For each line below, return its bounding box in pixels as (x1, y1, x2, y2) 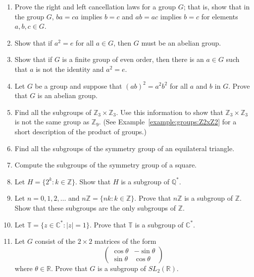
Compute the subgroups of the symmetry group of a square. (14, 160, 197, 170)
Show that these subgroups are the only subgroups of (14, 202, 176, 213)
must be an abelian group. (141, 37, 221, 48)
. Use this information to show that (116, 107, 223, 117)
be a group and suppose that (35, 80, 122, 91)
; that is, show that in (183, 1, 250, 11)
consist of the (35, 236, 75, 246)
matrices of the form (94, 236, 156, 246)
